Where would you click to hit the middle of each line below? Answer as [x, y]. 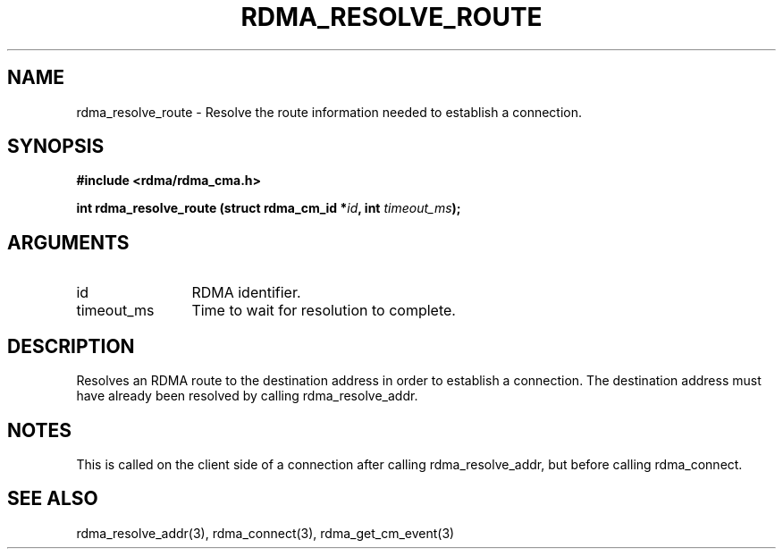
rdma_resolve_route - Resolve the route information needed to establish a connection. [329, 112]
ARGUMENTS [68, 242]
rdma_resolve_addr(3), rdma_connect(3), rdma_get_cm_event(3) [265, 533]
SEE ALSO [53, 499]
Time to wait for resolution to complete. [324, 311]
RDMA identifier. [246, 293]
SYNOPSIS [56, 147]
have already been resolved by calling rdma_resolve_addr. [247, 396]
